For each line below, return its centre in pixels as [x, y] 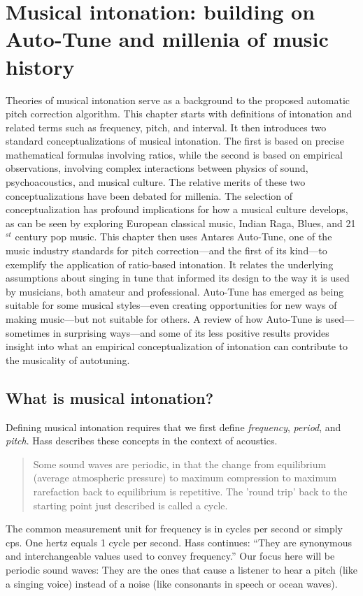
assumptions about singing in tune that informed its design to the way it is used [178, 278]
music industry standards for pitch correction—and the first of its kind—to [166, 250]
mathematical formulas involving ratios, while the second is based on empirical [174, 154]
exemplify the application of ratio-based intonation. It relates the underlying [170, 264]
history [40, 66]
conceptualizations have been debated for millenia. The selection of [149, 195]
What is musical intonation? [110, 397]
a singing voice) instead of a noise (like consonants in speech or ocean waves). [172, 583]
